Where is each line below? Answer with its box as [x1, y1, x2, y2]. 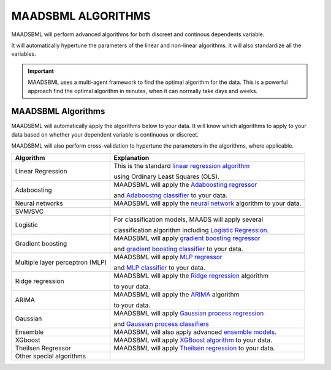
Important [28, 67, 55, 75]
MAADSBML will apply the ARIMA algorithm [113, 290, 240, 298]
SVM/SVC [15, 207, 44, 216]
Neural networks [15, 199, 64, 208]
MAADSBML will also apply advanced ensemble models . [113, 328, 277, 336]
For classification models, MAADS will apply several [113, 215, 264, 224]
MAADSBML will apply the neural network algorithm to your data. [113, 199, 302, 208]
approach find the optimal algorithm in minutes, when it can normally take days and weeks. [28, 87, 258, 94]
